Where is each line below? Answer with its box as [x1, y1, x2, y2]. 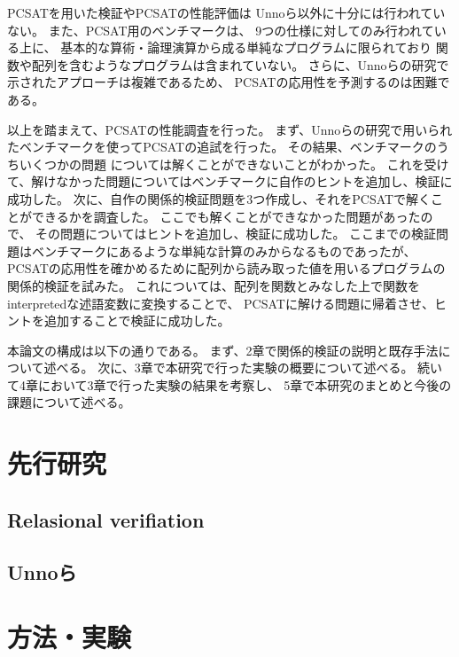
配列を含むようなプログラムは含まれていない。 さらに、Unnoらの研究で [31, 55, 449, 74]
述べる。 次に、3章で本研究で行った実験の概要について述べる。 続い [43, 358, 443, 377]
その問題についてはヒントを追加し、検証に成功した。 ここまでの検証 [35, 224, 437, 243]
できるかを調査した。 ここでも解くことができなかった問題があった [31, 207, 421, 225]
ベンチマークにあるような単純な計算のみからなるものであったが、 [31, 241, 416, 260]
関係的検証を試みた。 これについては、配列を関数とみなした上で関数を [7, 276, 420, 294]
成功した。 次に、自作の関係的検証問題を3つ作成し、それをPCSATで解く [7, 189, 432, 207]
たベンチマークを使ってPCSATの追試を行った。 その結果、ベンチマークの [7, 137, 437, 156]
